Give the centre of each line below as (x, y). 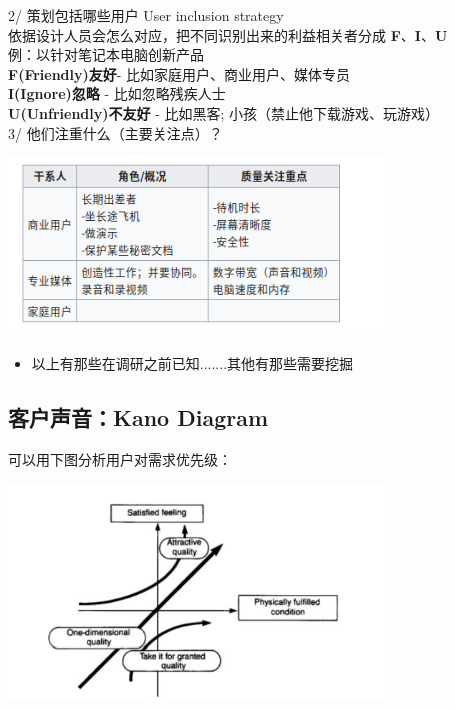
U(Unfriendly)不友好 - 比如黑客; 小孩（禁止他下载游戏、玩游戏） (224, 112)
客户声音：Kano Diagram (138, 417)
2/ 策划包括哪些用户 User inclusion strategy (146, 15)
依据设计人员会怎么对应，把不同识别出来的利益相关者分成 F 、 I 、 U (228, 34)
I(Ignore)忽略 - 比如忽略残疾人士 (117, 93)
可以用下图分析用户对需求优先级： (120, 458)
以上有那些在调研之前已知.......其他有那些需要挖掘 (192, 363)
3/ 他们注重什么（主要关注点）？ (115, 132)
